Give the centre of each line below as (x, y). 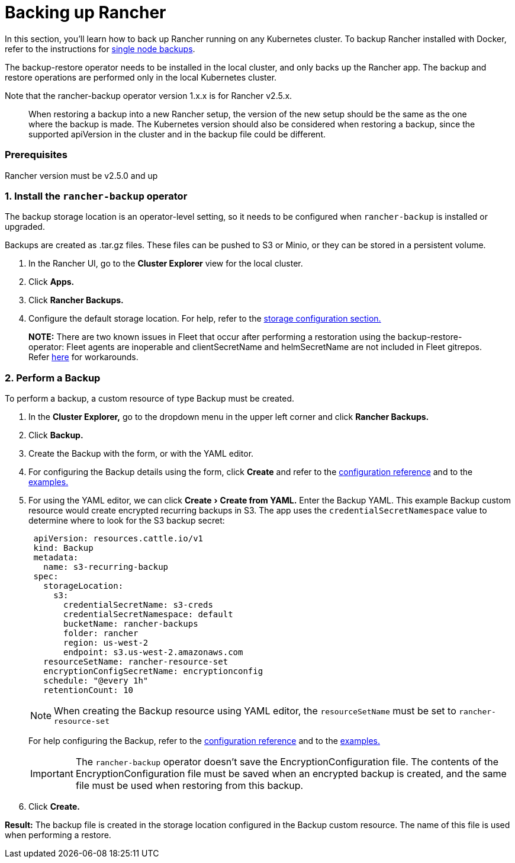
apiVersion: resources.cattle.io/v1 (118, 538)
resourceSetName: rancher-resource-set (136, 662)
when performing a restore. (58, 835)
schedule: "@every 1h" (96, 681)
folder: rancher (101, 633)
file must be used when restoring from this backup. (189, 785)
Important (52, 774)
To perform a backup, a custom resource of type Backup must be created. (150, 398)
